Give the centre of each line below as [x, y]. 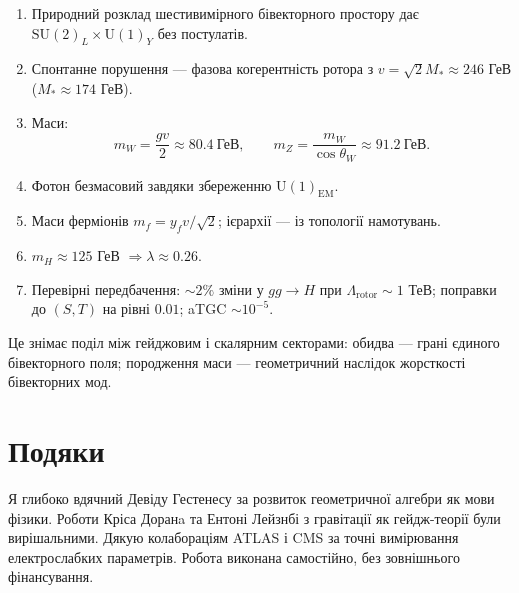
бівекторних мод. [60, 381]
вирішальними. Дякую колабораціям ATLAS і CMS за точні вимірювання [233, 537]
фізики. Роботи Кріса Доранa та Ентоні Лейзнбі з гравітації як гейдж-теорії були [254, 517]
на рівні [126, 308]
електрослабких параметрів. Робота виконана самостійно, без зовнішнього [234, 556]
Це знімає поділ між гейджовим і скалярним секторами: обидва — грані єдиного [254, 342]
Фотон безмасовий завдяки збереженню [151, 184]
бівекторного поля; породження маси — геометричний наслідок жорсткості [237, 361]
